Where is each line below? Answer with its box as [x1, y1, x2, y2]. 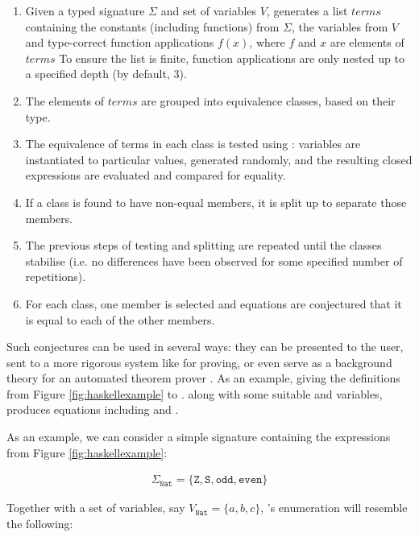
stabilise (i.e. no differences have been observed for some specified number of [25, 252, 403, 269]
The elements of [25, 92, 105, 109]
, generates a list [266, 2, 348, 19]
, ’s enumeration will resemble [260, 499, 408, 516]
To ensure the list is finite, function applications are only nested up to [59, 49, 404, 66]
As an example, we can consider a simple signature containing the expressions [6, 428, 391, 445]
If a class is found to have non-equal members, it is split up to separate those [25, 193, 407, 210]
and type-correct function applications [25, 34, 214, 51]
